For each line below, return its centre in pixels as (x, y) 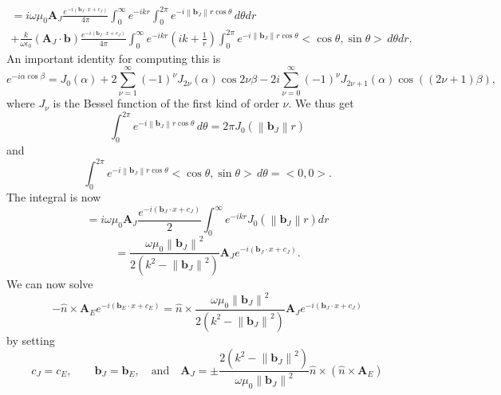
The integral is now (54, 197)
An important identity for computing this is (114, 58)
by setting (31, 340)
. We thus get (321, 103)
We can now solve (50, 284)
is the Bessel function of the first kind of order (166, 103)
